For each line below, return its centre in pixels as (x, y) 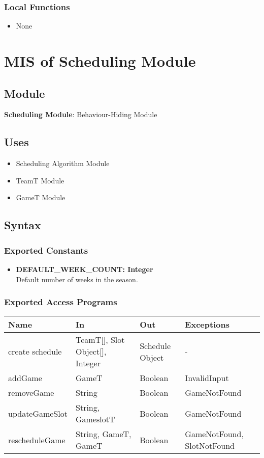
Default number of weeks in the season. (77, 279)
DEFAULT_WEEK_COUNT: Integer (85, 269)
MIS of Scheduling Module (100, 61)
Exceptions (207, 325)
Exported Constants (46, 250)
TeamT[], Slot (100, 340)
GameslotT (95, 419)
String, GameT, (104, 434)
